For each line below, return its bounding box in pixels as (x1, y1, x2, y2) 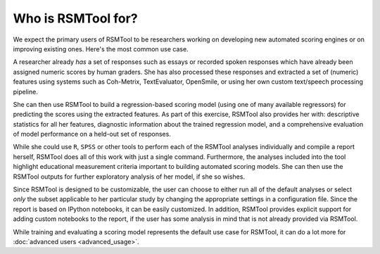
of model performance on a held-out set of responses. (13, 130, 172, 139)
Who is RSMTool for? (13, 11, 138, 26)
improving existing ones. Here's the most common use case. (13, 44, 189, 53)
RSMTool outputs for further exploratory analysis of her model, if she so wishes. (13, 172, 246, 181)
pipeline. (13, 87, 38, 96)
